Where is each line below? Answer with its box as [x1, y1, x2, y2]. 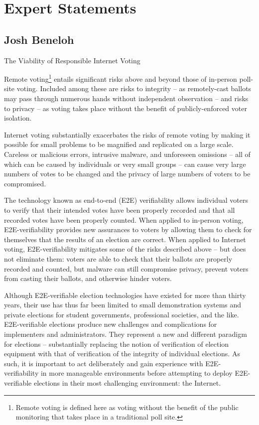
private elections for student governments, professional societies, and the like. [4, 309, 239, 319]
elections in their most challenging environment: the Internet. [33, 378, 221, 388]
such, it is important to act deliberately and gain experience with [4, 358, 203, 368]
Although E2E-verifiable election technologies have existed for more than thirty [4, 289, 246, 300]
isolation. [4, 113, 32, 123]
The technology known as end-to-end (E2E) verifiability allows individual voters [4, 195, 248, 205]
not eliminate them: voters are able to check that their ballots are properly [4, 253, 233, 264]
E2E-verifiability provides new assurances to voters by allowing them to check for [4, 224, 252, 235]
